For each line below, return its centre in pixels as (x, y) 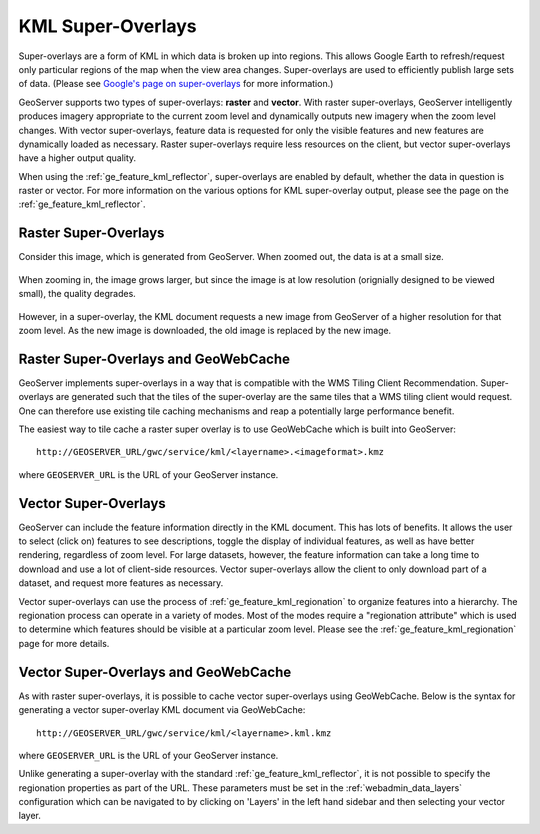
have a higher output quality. (77, 158)
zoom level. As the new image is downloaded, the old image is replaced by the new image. (205, 330)
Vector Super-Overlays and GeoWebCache (155, 671)
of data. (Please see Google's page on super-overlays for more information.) (176, 84)
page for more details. (64, 643)
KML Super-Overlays (107, 26)
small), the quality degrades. (77, 294)
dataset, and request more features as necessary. (121, 583)
